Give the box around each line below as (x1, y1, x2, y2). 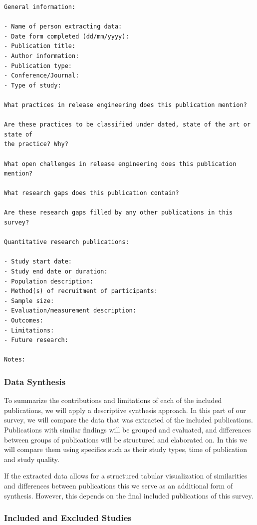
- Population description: (4, 277, 93, 285)
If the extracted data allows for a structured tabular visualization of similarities (4, 470, 248, 481)
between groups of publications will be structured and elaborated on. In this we (4, 434, 248, 444)
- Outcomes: (4, 317, 43, 324)
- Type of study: (4, 81, 61, 89)
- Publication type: (4, 62, 72, 69)
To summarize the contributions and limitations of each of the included (4, 395, 222, 405)
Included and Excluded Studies (4, 511, 132, 524)
